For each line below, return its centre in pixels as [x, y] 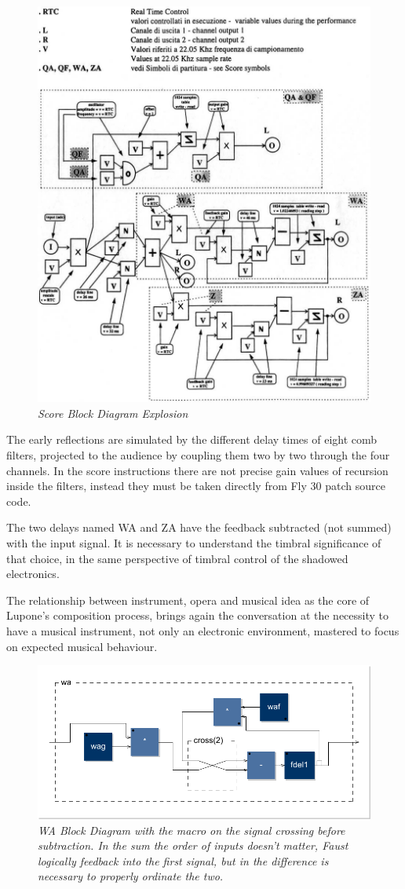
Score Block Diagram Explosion [113, 413]
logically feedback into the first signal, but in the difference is [183, 860]
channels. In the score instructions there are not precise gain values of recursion [197, 470]
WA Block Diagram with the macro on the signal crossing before [192, 830]
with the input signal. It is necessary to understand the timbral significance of [194, 543]
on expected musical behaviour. [82, 646]
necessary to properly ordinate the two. [131, 876]
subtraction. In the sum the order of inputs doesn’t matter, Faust [193, 845]
